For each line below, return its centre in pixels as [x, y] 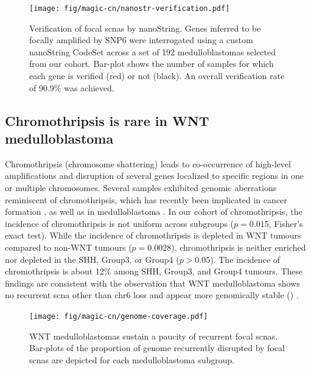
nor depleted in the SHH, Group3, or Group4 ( [92, 259]
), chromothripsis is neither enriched [239, 247]
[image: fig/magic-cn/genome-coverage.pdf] [119, 316]
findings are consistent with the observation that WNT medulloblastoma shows [152, 283]
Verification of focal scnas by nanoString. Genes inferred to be [145, 28]
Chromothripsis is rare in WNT [107, 120]
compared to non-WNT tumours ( [68, 247]
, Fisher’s [286, 223]
